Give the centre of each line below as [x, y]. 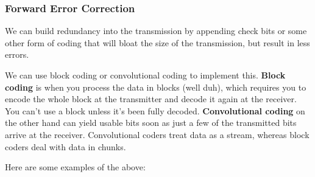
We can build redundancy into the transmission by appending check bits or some [156, 31]
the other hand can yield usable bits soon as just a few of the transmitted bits [151, 123]
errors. [17, 54]
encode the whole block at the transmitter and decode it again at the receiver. [151, 99]
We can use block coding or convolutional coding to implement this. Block [145, 75]
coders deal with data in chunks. [65, 146]
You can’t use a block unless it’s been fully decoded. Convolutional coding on [155, 110]
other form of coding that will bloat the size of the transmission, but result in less [157, 42]
